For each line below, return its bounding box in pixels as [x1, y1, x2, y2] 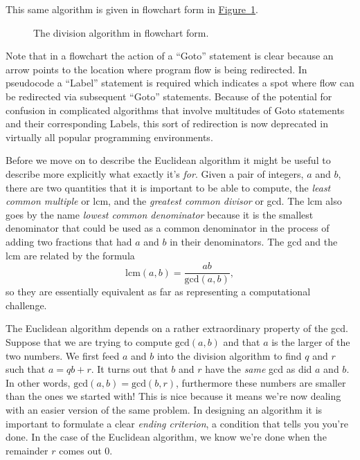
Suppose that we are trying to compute [6, 334, 172, 349]
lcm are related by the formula [6, 248, 135, 262]
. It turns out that [91, 362, 168, 376]
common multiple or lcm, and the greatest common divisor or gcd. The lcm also [6, 194, 342, 208]
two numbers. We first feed [6, 348, 120, 362]
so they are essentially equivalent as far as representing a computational [6, 284, 311, 299]
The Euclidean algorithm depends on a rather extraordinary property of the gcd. [6, 321, 348, 335]
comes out [59, 443, 102, 457]
